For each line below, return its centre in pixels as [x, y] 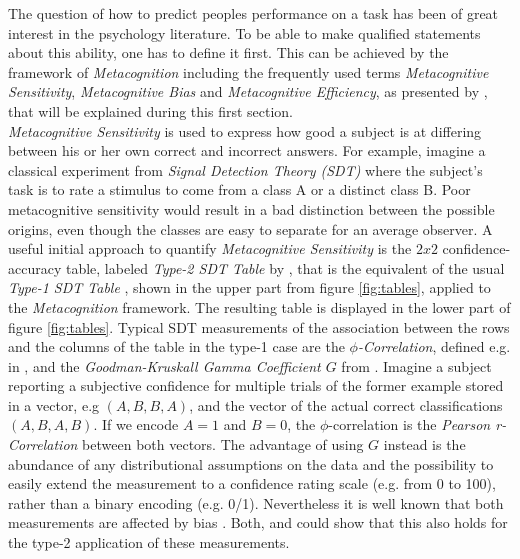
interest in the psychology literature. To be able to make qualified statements [244, 32]
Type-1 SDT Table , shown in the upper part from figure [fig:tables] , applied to [249, 287]
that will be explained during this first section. [151, 110]
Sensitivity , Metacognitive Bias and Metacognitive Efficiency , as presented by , [248, 91]
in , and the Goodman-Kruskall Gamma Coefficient [164, 365]
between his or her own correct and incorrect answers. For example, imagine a [247, 150]
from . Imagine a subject [416, 365]
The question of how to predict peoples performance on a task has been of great [253, 13]
